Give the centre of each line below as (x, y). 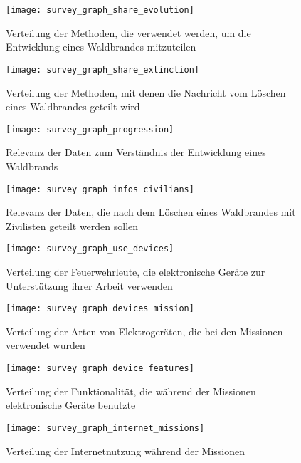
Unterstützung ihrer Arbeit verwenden (89, 285)
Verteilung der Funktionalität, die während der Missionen (131, 391)
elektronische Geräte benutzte (71, 405)
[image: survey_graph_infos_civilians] (100, 189)
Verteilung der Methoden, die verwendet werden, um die (128, 32)
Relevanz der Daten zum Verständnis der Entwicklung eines (136, 152)
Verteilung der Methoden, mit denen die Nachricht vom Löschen (146, 92)
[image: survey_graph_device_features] (100, 369)
